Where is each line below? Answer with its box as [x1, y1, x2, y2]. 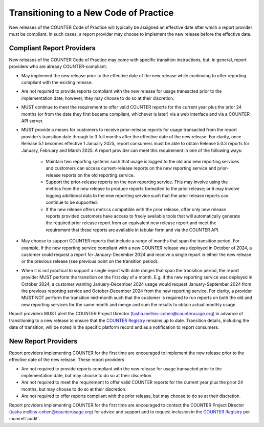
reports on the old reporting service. [62, 172, 135, 178]
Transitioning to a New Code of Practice [9, 7, 174, 18]
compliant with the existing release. [21, 80, 93, 85]
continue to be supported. [45, 199, 98, 205]
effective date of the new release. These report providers [9, 357, 125, 363]
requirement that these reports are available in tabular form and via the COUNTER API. [45, 227, 220, 233]
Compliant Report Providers [9, 44, 96, 52]
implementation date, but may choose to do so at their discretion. [21, 372, 153, 378]
